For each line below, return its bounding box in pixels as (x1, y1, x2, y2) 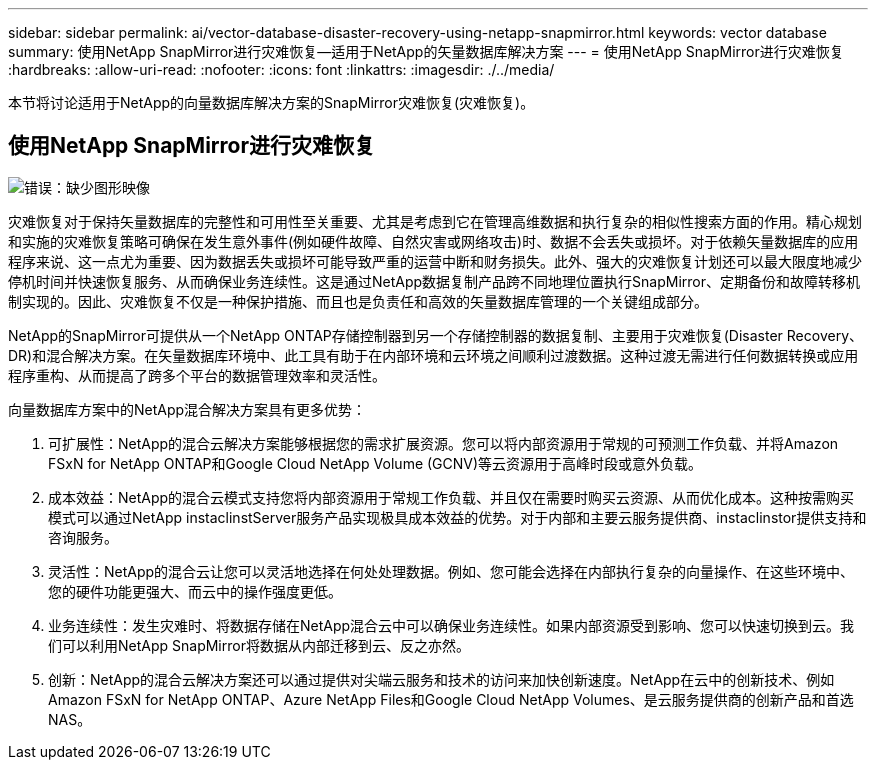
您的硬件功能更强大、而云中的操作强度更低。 (48, 582, 342, 600)
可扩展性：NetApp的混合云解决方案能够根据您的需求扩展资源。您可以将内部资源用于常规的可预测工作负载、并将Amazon (48, 434, 839, 452)
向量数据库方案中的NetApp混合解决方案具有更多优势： (8, 400, 367, 418)
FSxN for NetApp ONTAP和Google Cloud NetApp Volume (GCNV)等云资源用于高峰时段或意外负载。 (48, 454, 703, 472)
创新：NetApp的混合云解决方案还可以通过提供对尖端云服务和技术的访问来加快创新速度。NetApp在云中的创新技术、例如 (48, 670, 835, 688)
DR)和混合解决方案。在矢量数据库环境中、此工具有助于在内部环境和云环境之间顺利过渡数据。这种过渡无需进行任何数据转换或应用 (8, 346, 859, 364)
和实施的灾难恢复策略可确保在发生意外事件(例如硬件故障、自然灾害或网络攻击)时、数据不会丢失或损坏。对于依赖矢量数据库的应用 (8, 232, 859, 250)
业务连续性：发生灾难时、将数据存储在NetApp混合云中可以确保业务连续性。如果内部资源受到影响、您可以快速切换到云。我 (48, 616, 855, 634)
